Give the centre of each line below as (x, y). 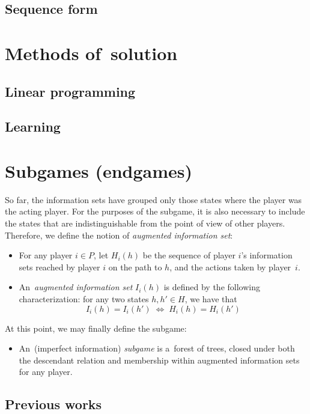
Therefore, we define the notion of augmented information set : (119, 235)
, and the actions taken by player (230, 266)
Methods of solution (91, 53)
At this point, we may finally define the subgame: (96, 328)
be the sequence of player (189, 255)
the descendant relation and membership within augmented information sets (159, 360)
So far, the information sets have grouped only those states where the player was (153, 199)
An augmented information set (76, 287)
